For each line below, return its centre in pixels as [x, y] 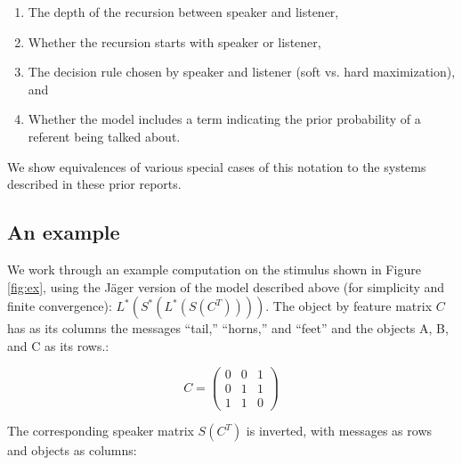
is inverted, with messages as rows [339, 431]
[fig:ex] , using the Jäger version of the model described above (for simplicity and [226, 286]
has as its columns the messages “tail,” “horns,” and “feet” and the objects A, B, [228, 328]
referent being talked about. [104, 136]
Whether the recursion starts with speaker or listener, [174, 41]
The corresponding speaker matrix [101, 431]
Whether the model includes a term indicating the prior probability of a [224, 119]
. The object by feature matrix [349, 306]
